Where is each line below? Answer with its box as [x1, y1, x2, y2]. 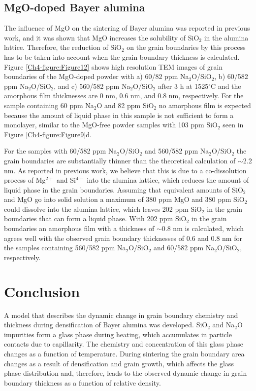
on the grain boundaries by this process [127, 42, 246, 52]
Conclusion [4, 281, 80, 301]
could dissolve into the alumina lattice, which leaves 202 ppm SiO [4, 203, 202, 214]
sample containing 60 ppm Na [4, 100, 94, 110]
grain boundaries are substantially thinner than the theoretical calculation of [4, 155, 236, 165]
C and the [211, 80, 241, 91]
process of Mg [4, 175, 46, 185]
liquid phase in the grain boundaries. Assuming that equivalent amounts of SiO [4, 184, 243, 195]
